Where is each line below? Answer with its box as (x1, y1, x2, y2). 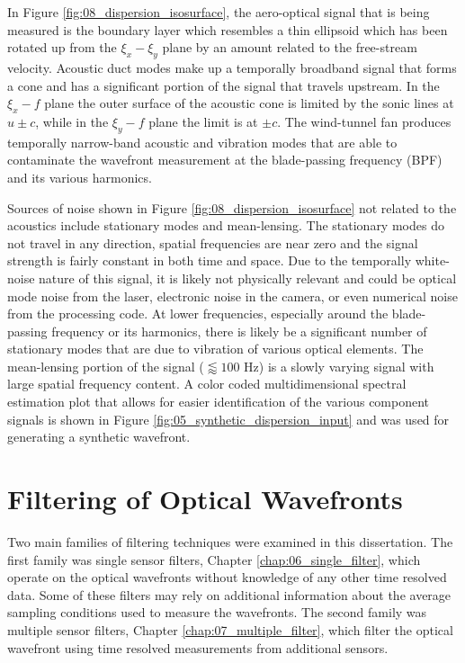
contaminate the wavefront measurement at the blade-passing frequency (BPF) (7, 150, 443, 169)
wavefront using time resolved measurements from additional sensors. (7, 638, 389, 657)
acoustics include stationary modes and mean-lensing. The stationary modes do (7, 216, 444, 235)
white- (415, 251, 450, 270)
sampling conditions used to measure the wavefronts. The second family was (7, 603, 427, 622)
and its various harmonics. (7, 167, 152, 186)
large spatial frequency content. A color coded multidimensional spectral (7, 374, 407, 393)
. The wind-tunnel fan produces (277, 112, 452, 130)
